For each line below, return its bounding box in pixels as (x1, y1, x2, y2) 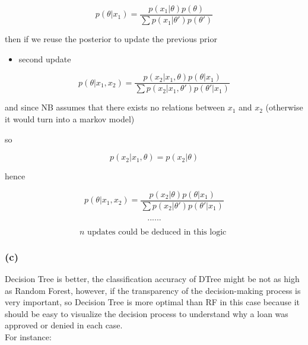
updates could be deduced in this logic (87, 227, 227, 236)
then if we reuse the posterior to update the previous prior (5, 33, 217, 45)
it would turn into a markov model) (5, 112, 135, 125)
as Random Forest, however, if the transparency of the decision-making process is (5, 284, 301, 296)
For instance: (5, 330, 52, 343)
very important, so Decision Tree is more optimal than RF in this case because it (5, 296, 300, 308)
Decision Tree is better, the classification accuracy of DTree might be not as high (5, 272, 300, 284)
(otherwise (265, 101, 303, 113)
